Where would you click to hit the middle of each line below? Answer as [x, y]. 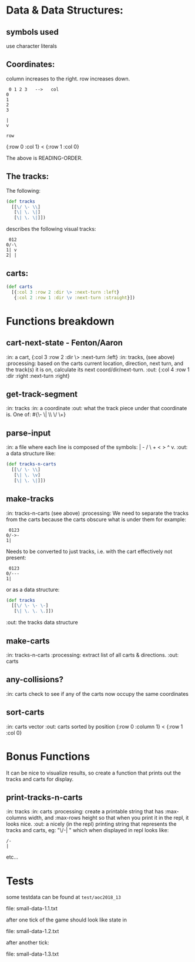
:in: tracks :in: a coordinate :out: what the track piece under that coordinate [97, 408]
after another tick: [28, 943]
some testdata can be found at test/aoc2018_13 [64, 897]
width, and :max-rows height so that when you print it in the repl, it [108, 818]
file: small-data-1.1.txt [32, 909]
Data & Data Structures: [65, 10]
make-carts [28, 641]
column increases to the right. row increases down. [68, 78]
